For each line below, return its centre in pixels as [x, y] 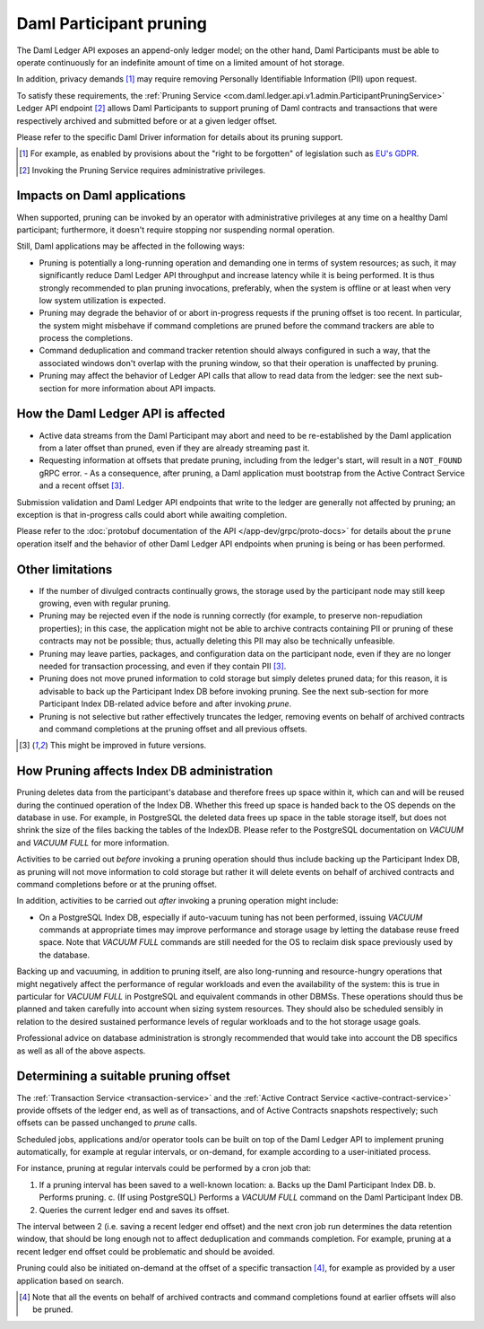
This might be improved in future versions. [128, 746]
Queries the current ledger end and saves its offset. [134, 1210]
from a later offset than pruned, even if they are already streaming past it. [174, 448]
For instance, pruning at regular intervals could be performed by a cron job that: [164, 1168]
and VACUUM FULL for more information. [93, 843]
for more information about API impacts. [143, 388]
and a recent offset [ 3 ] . [82, 485]
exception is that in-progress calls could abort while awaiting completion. [151, 514]
